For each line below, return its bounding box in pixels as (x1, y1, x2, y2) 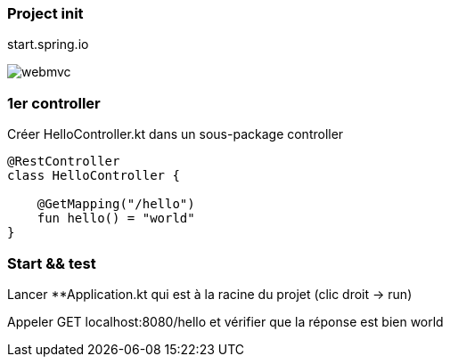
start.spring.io (7, 36, 89, 53)
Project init (7, 4, 84, 22)
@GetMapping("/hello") (37, 197, 195, 212)
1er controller (7, 93, 101, 112)
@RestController (7, 154, 120, 169)
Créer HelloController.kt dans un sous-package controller (7, 126, 344, 142)
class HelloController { (7, 168, 180, 183)
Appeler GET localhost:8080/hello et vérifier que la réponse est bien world (7, 313, 444, 329)
